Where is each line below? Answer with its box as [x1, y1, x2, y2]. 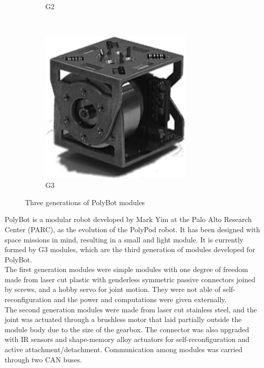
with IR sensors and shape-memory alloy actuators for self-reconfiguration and [5, 334, 250, 345]
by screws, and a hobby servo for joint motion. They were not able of [5, 284, 221, 295]
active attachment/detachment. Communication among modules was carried [5, 344, 243, 355]
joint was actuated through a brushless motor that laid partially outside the [5, 314, 242, 325]
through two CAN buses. [5, 354, 82, 364]
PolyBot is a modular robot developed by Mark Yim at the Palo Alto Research [5, 214, 252, 225]
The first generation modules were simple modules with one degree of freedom [5, 264, 248, 275]
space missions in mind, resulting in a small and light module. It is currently [5, 234, 244, 244]
